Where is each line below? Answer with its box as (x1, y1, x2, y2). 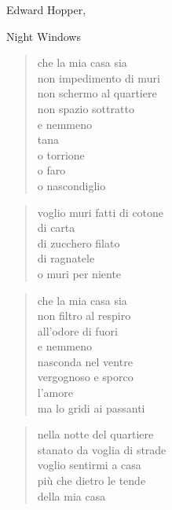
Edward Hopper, (6, 2, 86, 17)
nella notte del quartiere (37, 426, 154, 442)
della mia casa (37, 487, 106, 504)
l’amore (37, 384, 73, 401)
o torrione (37, 146, 85, 163)
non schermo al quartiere (37, 85, 157, 101)
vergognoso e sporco (37, 369, 134, 385)
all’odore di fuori (37, 322, 118, 339)
